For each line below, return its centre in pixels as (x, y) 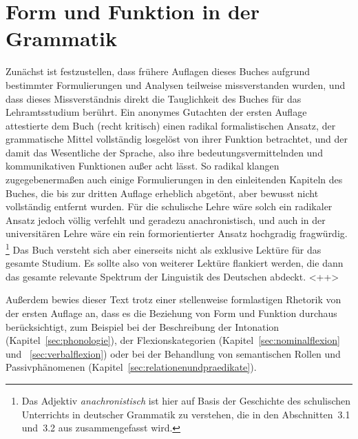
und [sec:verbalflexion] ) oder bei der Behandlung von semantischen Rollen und (173, 353)
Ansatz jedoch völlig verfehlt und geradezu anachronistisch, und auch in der (166, 219)
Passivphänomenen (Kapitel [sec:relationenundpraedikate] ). (131, 367)
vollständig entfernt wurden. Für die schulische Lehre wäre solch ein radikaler (169, 206)
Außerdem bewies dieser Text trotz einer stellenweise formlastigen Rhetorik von (173, 299)
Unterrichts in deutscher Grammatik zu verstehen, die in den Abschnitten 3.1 (186, 414)
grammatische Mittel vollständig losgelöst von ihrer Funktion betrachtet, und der (177, 139)
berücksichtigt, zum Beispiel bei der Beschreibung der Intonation (143, 326)
